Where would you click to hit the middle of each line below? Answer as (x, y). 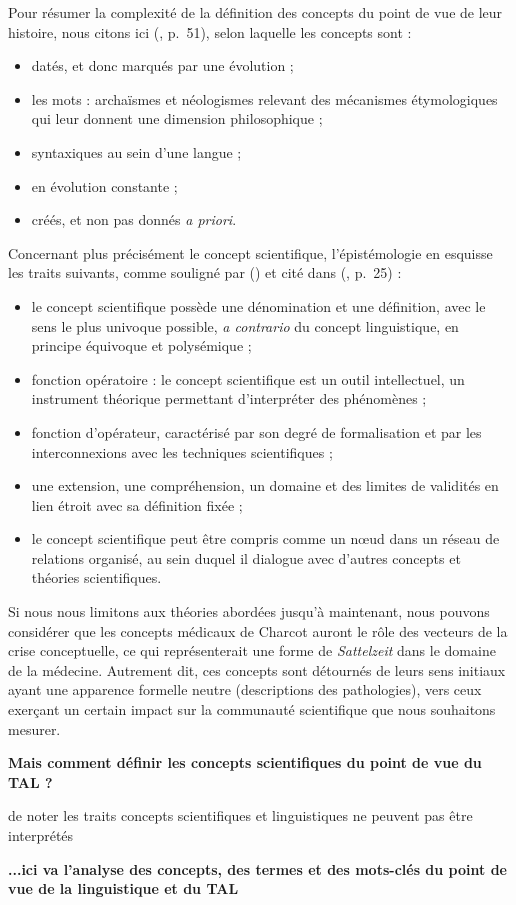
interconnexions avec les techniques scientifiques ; (182, 451)
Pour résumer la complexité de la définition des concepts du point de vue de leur (255, 12)
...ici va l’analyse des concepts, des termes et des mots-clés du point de (257, 868)
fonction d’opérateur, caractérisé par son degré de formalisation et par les (256, 431)
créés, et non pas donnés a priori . (134, 219)
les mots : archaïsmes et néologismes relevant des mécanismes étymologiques (264, 98)
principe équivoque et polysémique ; (141, 345)
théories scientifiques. (96, 577)
